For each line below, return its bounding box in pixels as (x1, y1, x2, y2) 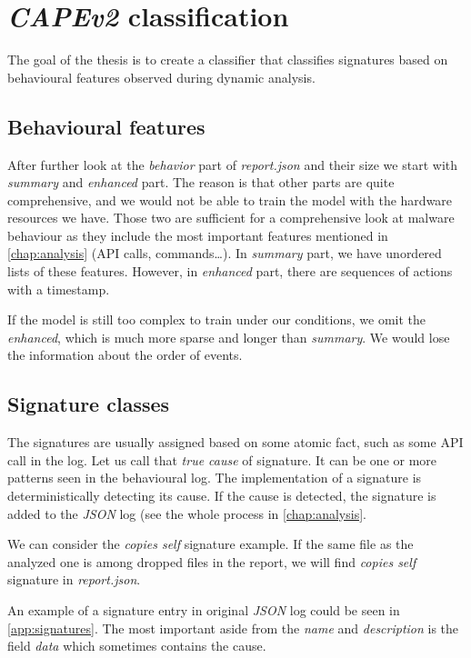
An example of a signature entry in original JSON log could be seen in (7, 601, 400, 619)
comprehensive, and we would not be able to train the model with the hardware (7, 190, 453, 209)
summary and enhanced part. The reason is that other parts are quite (7, 173, 395, 192)
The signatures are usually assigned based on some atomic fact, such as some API (7, 433, 464, 452)
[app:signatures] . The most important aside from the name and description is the (7, 618, 459, 637)
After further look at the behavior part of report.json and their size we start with (7, 155, 457, 174)
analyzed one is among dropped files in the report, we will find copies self (7, 552, 416, 571)
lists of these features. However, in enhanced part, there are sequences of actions (7, 262, 453, 281)
